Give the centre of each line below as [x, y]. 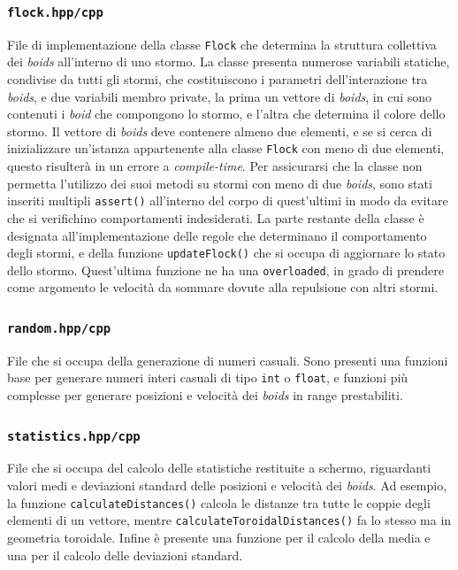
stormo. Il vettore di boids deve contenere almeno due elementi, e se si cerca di [220, 131]
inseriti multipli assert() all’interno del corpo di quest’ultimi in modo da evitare [228, 200]
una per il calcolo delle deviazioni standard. [125, 555]
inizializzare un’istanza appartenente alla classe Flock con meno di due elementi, [226, 148]
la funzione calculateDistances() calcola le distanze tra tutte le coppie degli [219, 502]
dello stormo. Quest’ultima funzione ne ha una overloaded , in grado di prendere [225, 270]
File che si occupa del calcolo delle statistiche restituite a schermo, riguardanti [219, 468]
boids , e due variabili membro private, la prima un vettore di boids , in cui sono [220, 96]
